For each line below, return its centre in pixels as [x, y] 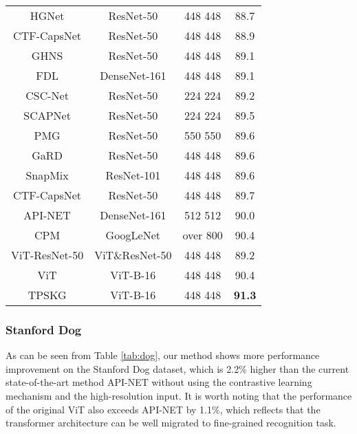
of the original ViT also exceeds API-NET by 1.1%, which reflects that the [163, 409]
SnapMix [47, 175]
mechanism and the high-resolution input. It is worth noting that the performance [179, 395]
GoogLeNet [133, 235]
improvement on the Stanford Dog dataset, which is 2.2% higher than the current [177, 368]
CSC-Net [47, 95]
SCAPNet [47, 115]
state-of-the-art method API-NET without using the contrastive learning [159, 382]
